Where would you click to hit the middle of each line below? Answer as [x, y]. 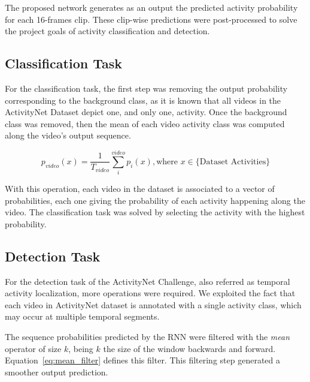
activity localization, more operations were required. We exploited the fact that [150, 293]
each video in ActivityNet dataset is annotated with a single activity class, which [153, 304]
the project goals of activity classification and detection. [107, 31]
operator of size [33, 348]
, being [81, 348]
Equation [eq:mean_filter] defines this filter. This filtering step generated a [142, 360]
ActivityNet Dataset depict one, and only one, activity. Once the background [146, 112]
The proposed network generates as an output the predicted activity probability [151, 7]
